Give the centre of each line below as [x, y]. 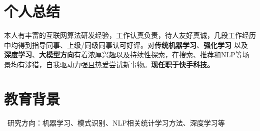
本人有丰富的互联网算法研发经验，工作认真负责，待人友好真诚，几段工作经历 [130, 35]
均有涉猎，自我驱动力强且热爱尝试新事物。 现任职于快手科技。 [112, 64]
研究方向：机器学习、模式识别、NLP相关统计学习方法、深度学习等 [116, 122]
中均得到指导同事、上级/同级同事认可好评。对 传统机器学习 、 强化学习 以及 [126, 45]
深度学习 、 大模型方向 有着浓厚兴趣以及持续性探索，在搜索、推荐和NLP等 [123, 55]
